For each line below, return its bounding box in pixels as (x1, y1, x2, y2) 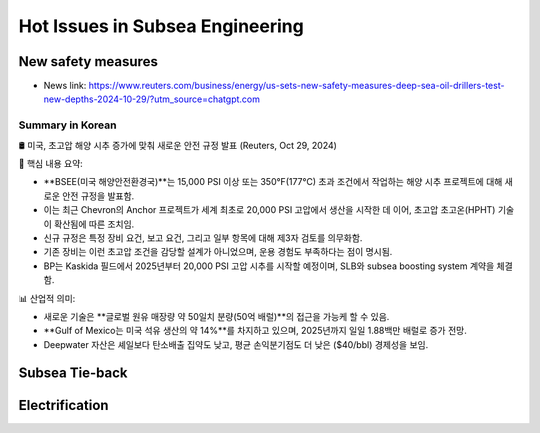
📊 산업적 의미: (18, 292, 76, 304)
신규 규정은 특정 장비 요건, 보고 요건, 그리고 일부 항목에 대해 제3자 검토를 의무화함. (43, 231, 363, 244)
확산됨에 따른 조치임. (53, 218, 135, 230)
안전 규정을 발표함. (61, 190, 135, 202)
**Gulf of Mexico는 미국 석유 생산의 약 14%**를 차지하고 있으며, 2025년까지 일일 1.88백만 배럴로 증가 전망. (43, 325, 467, 337)
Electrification (18, 396, 109, 414)
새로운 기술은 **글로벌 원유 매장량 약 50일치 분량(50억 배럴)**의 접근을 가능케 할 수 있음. (43, 310, 390, 322)
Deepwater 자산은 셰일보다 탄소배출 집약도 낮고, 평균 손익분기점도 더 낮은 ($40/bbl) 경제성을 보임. (43, 338, 429, 350)
